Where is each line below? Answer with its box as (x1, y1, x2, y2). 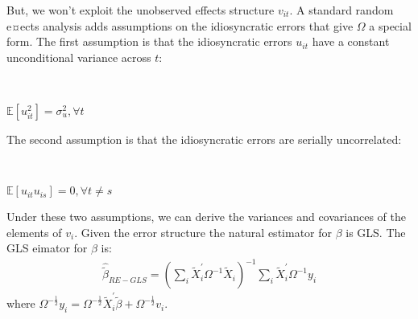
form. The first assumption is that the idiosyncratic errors (6, 33, 292, 50)
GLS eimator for (6, 239, 88, 256)
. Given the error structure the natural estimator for (74, 223, 332, 240)
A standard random (296, 2, 394, 18)
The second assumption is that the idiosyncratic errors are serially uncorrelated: (6, 130, 402, 147)
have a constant (312, 33, 390, 50)
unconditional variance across (6, 48, 151, 65)
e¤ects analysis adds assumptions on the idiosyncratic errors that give (6, 17, 354, 34)
